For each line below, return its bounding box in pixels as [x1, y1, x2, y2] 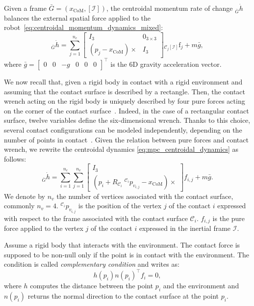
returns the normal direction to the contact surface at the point [27, 291, 219, 301]
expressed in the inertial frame [139, 223, 231, 233]
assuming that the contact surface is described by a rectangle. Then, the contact [4, 86, 246, 96]
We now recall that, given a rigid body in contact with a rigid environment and [4, 76, 243, 86]
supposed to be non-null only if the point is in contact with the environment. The [4, 249, 250, 259]
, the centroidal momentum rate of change [106, 3, 233, 13]
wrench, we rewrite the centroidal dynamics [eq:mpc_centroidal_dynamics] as [4, 144, 238, 154]
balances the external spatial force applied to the [4, 12, 151, 23]
